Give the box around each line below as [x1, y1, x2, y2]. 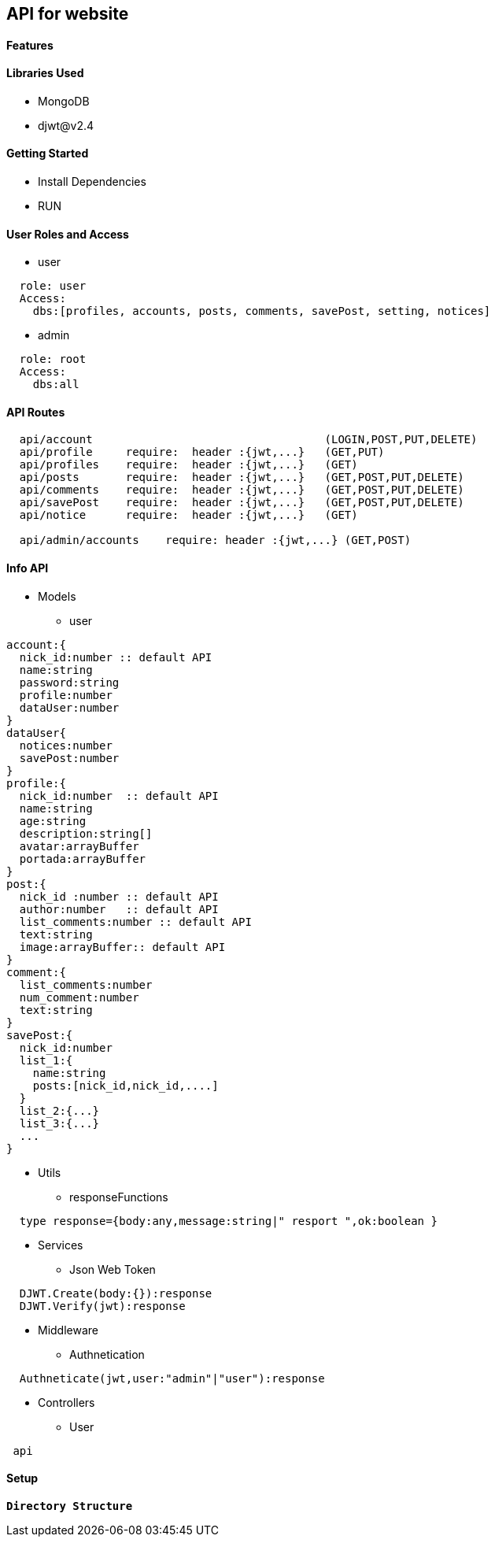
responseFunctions [69, 1190, 168, 1204]
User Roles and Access [6, 227, 129, 241]
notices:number [19, 738, 113, 752]
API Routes [6, 405, 65, 419]
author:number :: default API [19, 902, 219, 916]
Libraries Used [6, 66, 84, 80]
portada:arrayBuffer [19, 852, 146, 865]
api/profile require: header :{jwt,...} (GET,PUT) [19, 446, 385, 459]
